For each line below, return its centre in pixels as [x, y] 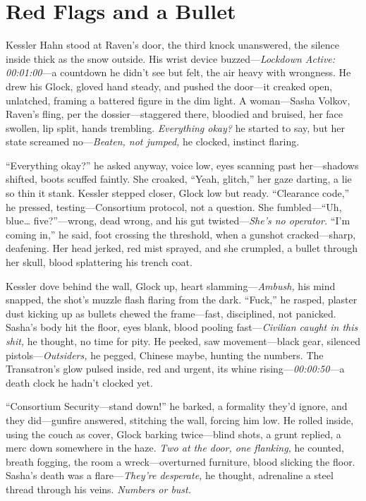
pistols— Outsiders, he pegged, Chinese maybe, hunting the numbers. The [165, 355]
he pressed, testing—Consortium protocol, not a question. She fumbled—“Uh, [174, 206]
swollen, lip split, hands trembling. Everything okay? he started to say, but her [176, 127]
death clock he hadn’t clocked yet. [79, 382]
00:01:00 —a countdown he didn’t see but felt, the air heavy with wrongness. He [178, 72]
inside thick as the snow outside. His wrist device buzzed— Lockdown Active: [171, 58]
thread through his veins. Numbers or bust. [99, 489]
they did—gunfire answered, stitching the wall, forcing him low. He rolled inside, [180, 419]
